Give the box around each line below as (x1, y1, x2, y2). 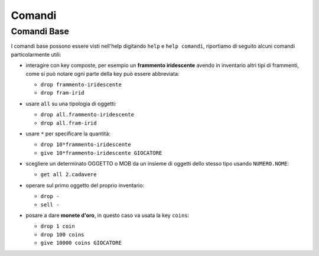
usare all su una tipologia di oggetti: (25, 100, 116, 107)
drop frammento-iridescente (40, 81, 122, 88)
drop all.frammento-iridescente (40, 111, 134, 118)
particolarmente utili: (11, 51, 61, 58)
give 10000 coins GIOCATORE (40, 239, 122, 247)
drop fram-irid (40, 89, 85, 96)
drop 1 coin (40, 223, 75, 230)
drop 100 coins (40, 231, 85, 238)
